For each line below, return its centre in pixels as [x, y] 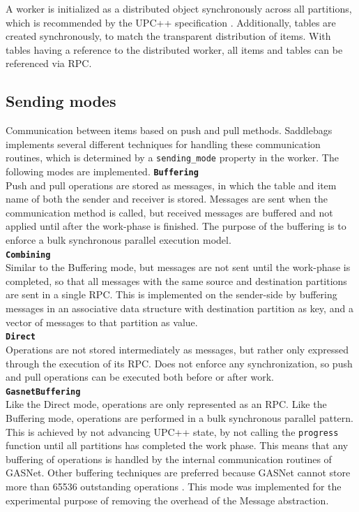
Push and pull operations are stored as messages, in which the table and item [171, 185]
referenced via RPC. [49, 63]
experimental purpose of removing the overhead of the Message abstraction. [167, 500]
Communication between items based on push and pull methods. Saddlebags [169, 130]
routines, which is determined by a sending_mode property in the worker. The [172, 158]
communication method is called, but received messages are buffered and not [169, 212]
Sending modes [61, 101]
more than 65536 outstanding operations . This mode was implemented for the [174, 486]
